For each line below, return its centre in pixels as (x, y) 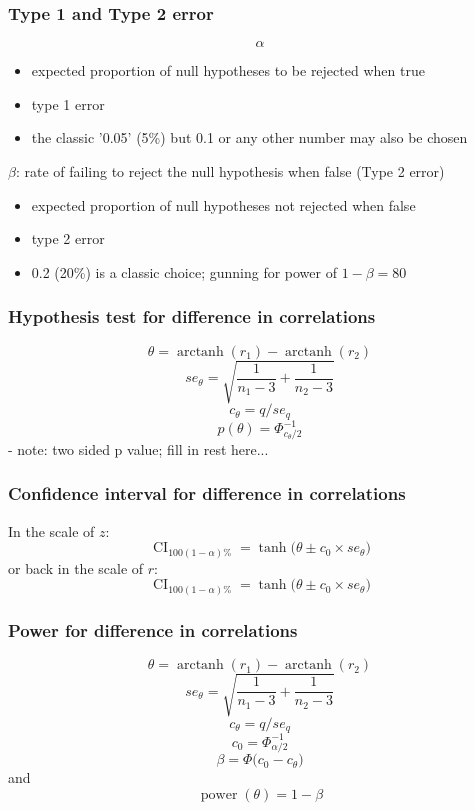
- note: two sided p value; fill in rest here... (138, 448)
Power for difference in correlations (153, 629)
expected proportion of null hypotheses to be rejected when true (228, 70)
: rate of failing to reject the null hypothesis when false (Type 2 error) (230, 171)
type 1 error (68, 103)
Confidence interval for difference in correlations (207, 493)
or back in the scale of (76, 567)
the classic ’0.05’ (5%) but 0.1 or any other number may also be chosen (249, 137)
